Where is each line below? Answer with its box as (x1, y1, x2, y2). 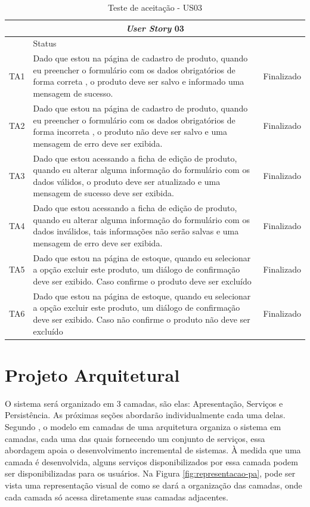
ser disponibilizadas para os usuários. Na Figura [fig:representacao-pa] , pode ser (5, 467, 296, 480)
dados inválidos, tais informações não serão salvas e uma (33, 225, 239, 237)
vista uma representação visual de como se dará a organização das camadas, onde (5, 478, 302, 491)
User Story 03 (126, 21, 184, 34)
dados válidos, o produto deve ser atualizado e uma (33, 175, 221, 187)
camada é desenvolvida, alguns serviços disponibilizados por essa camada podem (5, 455, 298, 468)
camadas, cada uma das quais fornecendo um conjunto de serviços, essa (5, 432, 265, 444)
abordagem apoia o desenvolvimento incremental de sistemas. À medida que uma (5, 444, 301, 456)
